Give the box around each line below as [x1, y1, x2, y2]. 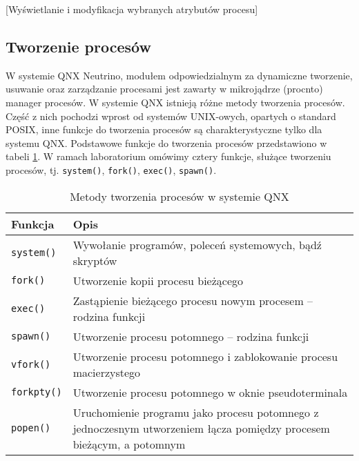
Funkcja [11, 215, 55, 232]
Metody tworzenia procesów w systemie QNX [70, 188, 289, 204]
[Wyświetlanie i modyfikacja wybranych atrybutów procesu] [6, 2, 258, 16]
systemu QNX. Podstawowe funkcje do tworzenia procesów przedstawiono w [6, 135, 327, 150]
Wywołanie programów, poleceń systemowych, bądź [72, 236, 322, 253]
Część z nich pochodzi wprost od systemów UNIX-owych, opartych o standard [6, 108, 336, 123]
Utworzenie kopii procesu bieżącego [72, 272, 244, 288]
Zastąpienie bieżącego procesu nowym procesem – [72, 292, 313, 308]
